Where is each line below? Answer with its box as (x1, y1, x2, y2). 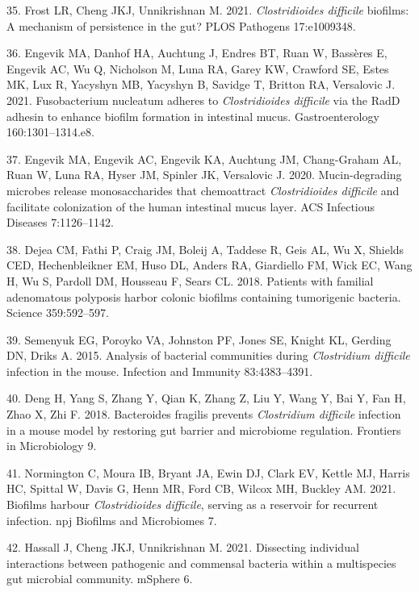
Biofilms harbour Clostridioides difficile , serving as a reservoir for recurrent (6, 496, 379, 513)
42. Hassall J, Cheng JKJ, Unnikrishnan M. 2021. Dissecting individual (6, 539, 359, 556)
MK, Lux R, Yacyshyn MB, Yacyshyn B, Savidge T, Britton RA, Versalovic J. (6, 76, 396, 93)
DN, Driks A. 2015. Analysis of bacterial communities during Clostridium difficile (6, 347, 410, 364)
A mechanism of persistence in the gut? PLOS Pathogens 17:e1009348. (6, 17, 356, 34)
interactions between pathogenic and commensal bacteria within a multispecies (6, 554, 396, 571)
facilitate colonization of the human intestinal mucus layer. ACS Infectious (6, 198, 375, 215)
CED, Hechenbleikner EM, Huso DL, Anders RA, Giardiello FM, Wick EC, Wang (6, 256, 413, 273)
